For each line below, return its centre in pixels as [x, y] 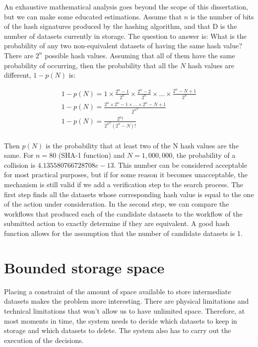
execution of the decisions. [44, 340]
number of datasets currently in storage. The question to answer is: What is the [125, 36]
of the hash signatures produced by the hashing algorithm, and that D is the [121, 26]
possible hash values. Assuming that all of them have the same [140, 55]
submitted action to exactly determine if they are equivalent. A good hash [117, 223]
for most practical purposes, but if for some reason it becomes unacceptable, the [126, 174]
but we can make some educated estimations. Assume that [93, 16]
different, [18, 75]
